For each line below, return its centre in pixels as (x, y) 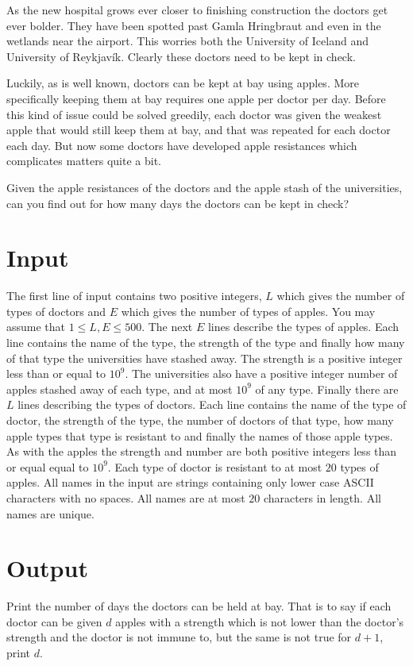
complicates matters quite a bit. (84, 161)
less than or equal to (56, 373)
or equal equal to (48, 466)
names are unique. (50, 513)
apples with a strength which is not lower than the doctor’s (260, 621)
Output (47, 568)
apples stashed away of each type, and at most (120, 389)
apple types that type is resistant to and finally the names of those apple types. (200, 435)
